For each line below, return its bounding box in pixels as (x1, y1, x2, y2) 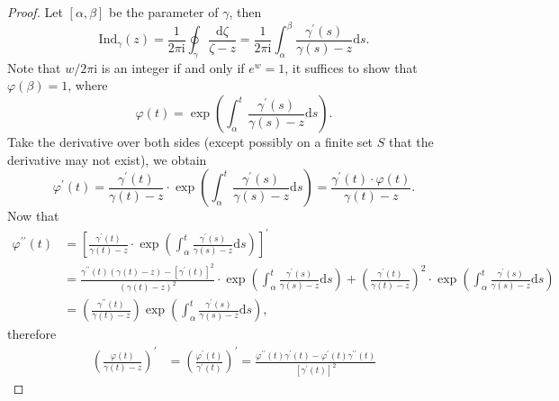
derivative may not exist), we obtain (7, 150, 207, 169)
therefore (7, 324, 57, 343)
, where (68, 76, 108, 95)
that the (388, 132, 434, 151)
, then (229, 3, 262, 21)
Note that (7, 58, 61, 77)
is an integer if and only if (101, 58, 245, 77)
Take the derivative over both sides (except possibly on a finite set (7, 132, 374, 151)
